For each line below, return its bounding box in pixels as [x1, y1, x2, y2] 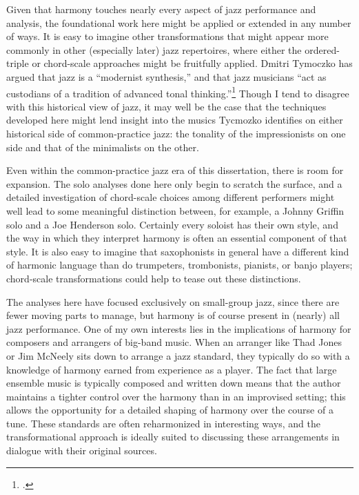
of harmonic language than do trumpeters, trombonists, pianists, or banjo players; [6, 258, 353, 272]
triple [6, 56, 29, 70]
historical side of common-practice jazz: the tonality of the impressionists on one [6, 126, 346, 140]
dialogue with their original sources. [6, 443, 157, 458]
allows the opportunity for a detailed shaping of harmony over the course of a [6, 402, 334, 417]
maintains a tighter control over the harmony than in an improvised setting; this [6, 389, 346, 403]
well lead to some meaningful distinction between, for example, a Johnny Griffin [6, 203, 345, 217]
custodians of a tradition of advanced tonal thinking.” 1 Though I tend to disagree [6, 84, 349, 100]
